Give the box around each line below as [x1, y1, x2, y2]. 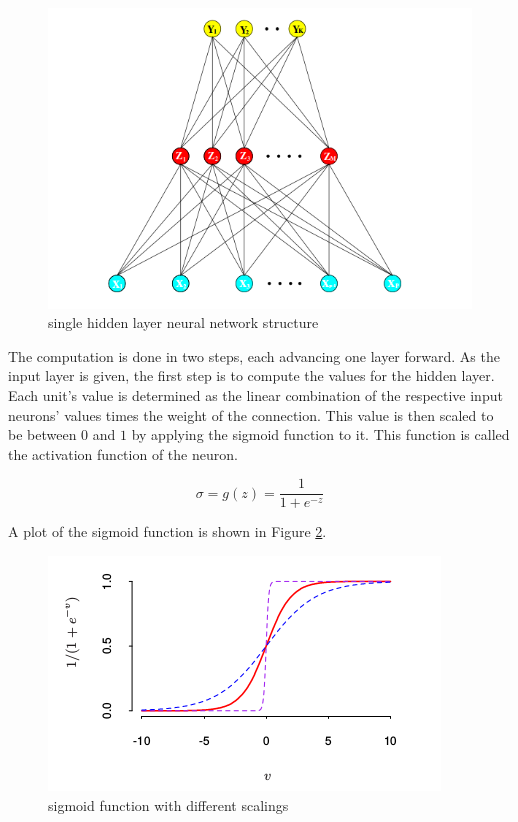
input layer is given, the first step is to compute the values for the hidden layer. [8, 365, 495, 386]
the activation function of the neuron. [8, 443, 238, 464]
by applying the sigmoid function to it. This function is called [131, 424, 510, 445]
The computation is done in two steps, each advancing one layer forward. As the [8, 345, 500, 366]
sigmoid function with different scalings [48, 794, 289, 815]
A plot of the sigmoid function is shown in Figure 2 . [8, 521, 327, 542]
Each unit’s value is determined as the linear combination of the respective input [8, 385, 503, 406]
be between [8, 424, 77, 445]
